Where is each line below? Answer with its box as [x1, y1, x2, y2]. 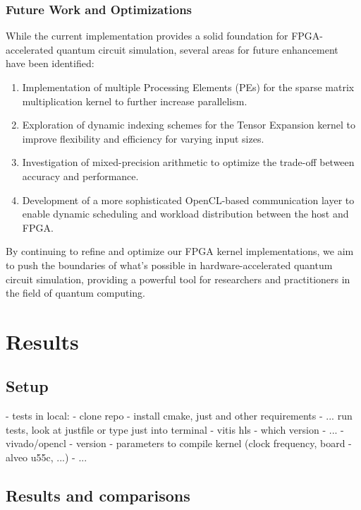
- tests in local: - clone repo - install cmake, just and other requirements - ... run [6, 408, 353, 423]
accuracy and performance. [22, 168, 139, 183]
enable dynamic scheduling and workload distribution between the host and [22, 206, 349, 221]
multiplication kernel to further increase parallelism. [22, 93, 247, 108]
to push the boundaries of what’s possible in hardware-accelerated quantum [6, 257, 333, 272]
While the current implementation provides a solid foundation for [6, 28, 288, 43]
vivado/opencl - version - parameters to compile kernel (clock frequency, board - [6, 436, 352, 451]
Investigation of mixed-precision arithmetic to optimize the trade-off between [22, 155, 355, 170]
